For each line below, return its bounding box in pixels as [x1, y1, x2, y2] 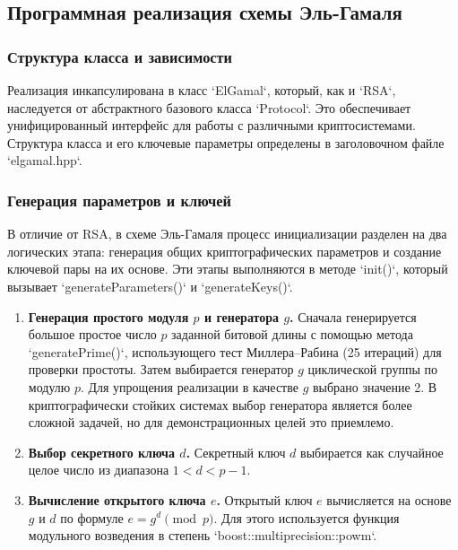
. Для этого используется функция [213, 508, 400, 527]
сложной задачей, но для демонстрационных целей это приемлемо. [28, 413, 394, 432]
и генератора [204, 307, 280, 326]
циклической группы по [307, 360, 437, 379]
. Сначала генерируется [289, 307, 417, 326]
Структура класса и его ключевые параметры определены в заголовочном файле [7, 133, 445, 152]
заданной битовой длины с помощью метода [171, 325, 413, 344]
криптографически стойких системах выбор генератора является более [28, 395, 412, 414]
